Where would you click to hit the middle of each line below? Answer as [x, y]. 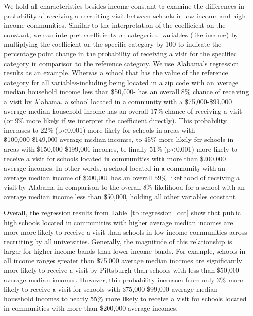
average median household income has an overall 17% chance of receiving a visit [123, 111]
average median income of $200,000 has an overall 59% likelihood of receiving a [122, 177]
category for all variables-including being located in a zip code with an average [121, 82]
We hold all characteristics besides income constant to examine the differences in [124, 6]
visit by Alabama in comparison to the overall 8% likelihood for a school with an [125, 187]
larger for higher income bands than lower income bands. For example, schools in [125, 251]
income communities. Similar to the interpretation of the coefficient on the [115, 25]
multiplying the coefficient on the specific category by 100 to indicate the [113, 44]
